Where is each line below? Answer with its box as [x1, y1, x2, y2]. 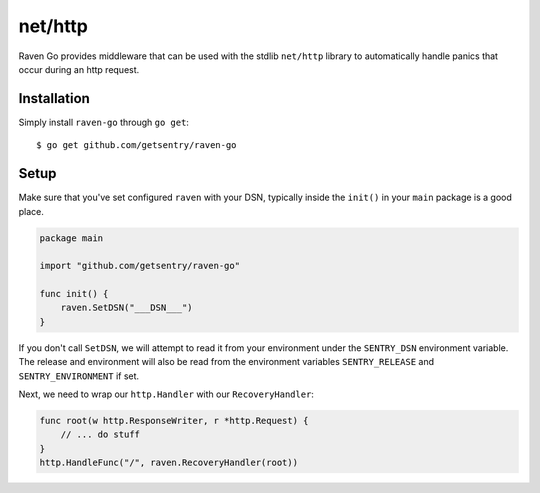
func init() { [39, 288, 109, 300]
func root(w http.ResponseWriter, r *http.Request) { [39, 415, 309, 426]
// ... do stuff [60, 429, 140, 440]
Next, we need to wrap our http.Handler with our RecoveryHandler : [18, 388, 315, 400]
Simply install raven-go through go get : [18, 116, 190, 128]
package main [39, 232, 104, 244]
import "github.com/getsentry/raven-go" [39, 260, 240, 272]
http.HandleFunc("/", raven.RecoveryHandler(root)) [39, 457, 299, 469]
